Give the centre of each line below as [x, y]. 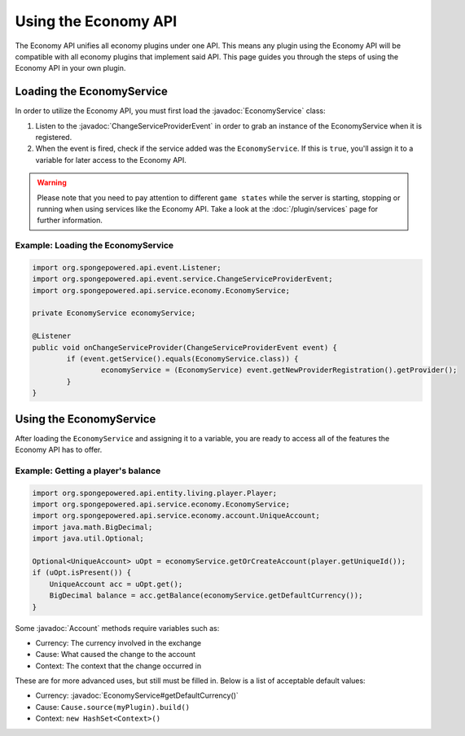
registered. [54, 138]
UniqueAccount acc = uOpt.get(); [116, 584]
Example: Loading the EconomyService [94, 246]
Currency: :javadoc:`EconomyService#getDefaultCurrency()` [137, 695]
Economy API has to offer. [59, 450]
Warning [52, 182]
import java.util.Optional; [88, 539]
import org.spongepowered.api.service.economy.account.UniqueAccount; [176, 516]
